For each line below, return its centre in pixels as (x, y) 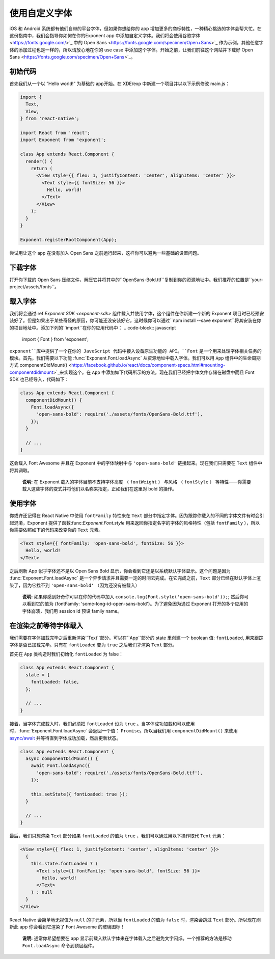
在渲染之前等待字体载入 (46, 626)
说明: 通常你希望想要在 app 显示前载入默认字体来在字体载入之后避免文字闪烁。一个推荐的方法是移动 (127, 938)
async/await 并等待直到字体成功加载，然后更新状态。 (65, 738)
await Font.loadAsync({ (60, 766)
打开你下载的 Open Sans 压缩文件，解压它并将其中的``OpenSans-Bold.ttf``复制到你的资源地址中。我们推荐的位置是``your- (136, 280)
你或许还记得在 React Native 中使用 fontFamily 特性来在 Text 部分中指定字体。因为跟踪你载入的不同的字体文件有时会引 (137, 516)
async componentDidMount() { (62, 758)
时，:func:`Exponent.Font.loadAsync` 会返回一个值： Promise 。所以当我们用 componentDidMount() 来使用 (123, 731)
